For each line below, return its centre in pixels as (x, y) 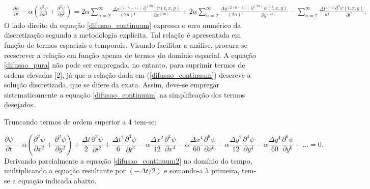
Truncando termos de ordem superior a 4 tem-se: (80, 122)
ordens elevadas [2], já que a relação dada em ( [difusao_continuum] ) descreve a (127, 74)
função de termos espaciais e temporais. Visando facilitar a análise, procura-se (126, 44)
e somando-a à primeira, (202, 170)
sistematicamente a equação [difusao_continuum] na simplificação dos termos (125, 94)
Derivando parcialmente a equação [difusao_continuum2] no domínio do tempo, (128, 160)
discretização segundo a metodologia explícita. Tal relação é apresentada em (123, 35)
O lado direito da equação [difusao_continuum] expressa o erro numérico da (123, 25)
